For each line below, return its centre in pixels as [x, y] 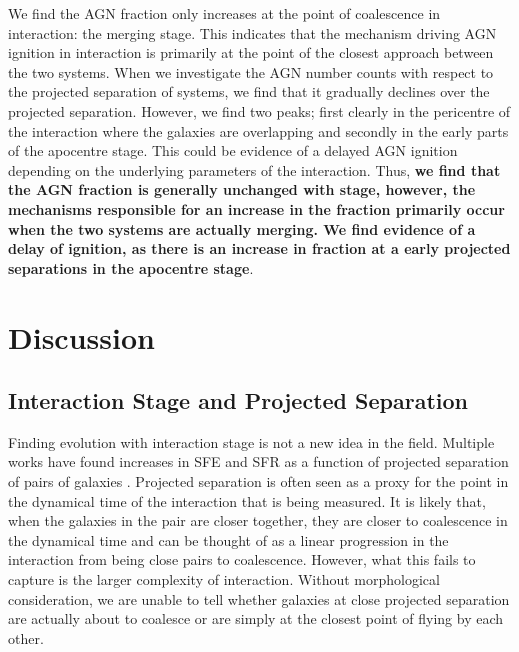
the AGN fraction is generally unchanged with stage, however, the [242, 189]
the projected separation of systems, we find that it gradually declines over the [249, 91]
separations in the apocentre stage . [131, 267]
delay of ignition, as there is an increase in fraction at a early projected [259, 248]
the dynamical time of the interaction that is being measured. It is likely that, [247, 500]
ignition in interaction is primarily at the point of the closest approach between [251, 52]
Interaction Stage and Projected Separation [238, 400]
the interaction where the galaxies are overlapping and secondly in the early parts [258, 130]
